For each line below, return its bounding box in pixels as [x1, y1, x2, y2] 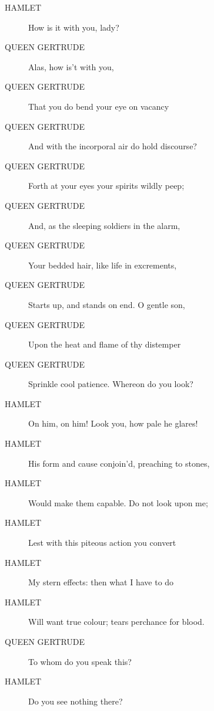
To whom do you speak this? [28, 655, 132, 667]
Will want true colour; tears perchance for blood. [28, 615, 205, 628]
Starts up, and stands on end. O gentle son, [28, 298, 185, 310]
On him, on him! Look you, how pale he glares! [28, 417, 198, 430]
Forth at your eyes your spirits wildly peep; [28, 179, 185, 192]
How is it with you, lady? [28, 21, 119, 33]
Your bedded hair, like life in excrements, [28, 258, 177, 271]
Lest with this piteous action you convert [28, 536, 176, 549]
